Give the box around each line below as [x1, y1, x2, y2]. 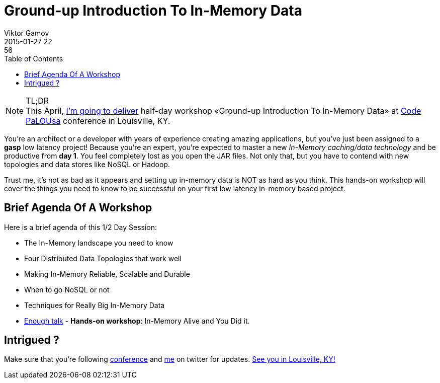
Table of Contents [4, 54, 63, 63]
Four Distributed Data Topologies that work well [24, 254, 182, 263]
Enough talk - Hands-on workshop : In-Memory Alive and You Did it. [24, 316, 250, 325]
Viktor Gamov [4, 28, 49, 37]
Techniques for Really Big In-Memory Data [24, 300, 165, 310]
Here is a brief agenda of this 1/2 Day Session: [4, 222, 157, 232]
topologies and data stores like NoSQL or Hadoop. [4, 160, 170, 169]
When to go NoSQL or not [24, 285, 110, 294]
